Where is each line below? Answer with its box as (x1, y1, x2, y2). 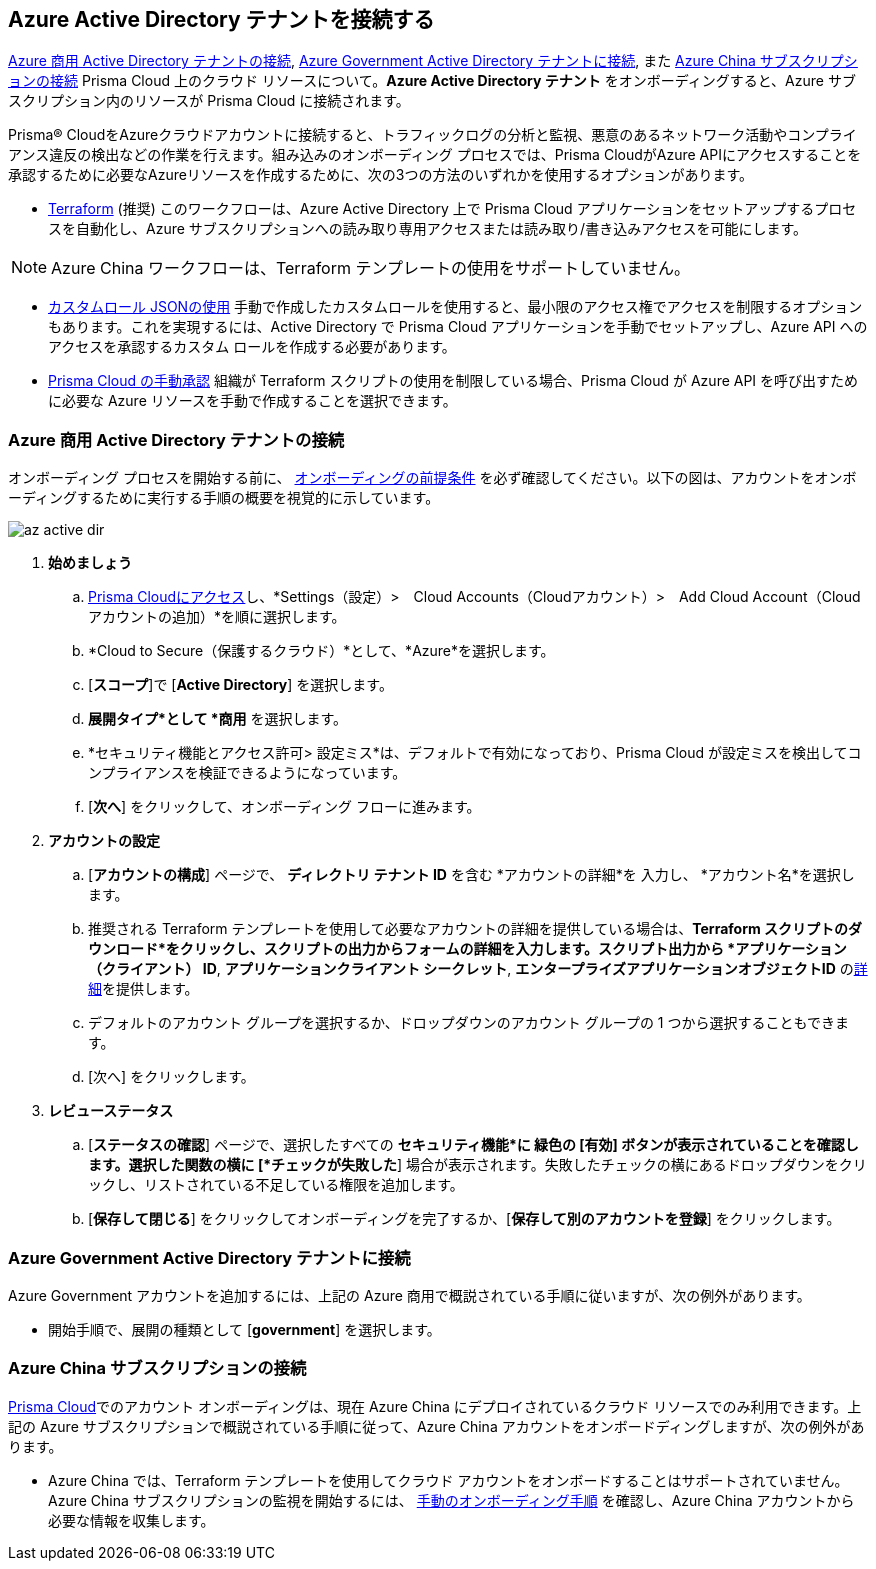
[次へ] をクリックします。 (88, 1068, 255, 1086)
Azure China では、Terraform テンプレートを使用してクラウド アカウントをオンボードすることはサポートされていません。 (48, 1471, 849, 1489)
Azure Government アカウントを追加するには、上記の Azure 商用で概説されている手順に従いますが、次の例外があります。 (8, 1286, 811, 1304)
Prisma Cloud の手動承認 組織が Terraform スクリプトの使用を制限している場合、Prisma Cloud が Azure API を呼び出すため (48, 372, 859, 390)
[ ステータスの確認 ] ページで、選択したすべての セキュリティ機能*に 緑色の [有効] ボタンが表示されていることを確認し (88, 1136, 859, 1154)
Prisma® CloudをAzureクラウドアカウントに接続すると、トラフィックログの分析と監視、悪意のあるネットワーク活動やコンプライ (8, 126, 857, 144)
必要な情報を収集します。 (48, 1511, 215, 1529)
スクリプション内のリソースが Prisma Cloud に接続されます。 (8, 92, 410, 110)
